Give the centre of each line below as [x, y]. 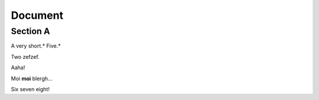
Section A [30, 31]
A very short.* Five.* [36, 46]
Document [37, 15]
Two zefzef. [25, 56]
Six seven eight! [30, 89]
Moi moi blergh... [32, 78]
